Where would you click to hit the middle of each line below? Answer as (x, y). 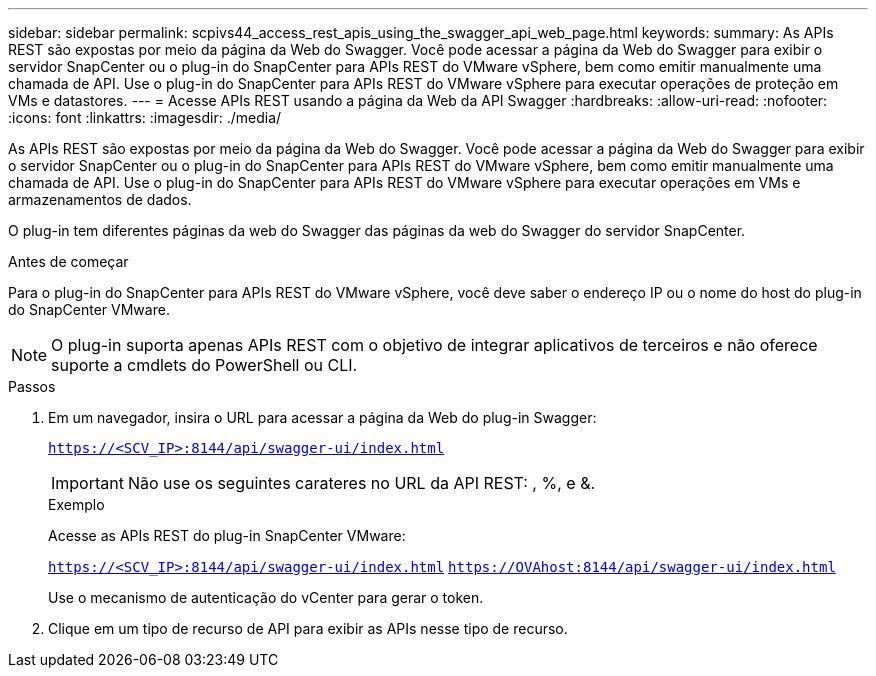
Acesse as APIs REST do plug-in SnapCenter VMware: (227, 535)
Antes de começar (68, 261)
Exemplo (76, 504)
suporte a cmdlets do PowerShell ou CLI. (204, 365)
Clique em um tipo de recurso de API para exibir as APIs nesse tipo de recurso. (308, 628)
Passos (32, 386)
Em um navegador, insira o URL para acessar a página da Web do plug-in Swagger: (322, 417)
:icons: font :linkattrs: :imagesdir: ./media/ (145, 117)
